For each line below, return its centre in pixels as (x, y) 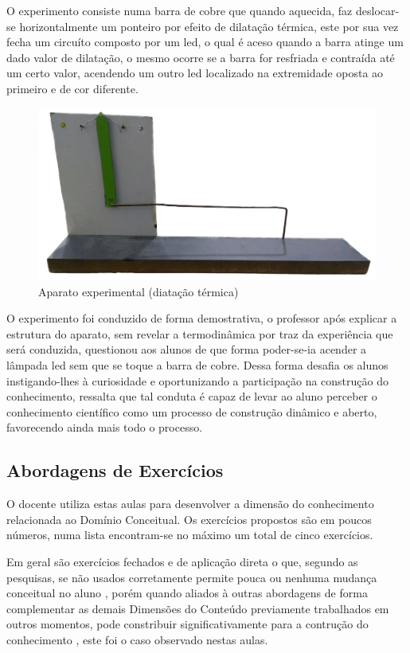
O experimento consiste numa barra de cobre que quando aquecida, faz (180, 10)
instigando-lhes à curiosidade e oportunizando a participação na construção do (198, 380)
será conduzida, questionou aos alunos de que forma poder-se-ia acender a (187, 349)
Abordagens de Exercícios (115, 470)
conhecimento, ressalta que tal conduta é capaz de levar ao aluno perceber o (192, 396)
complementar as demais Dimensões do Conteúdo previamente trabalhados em (198, 608)
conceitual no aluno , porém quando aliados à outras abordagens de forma (187, 593)
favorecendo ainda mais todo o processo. (105, 427)
